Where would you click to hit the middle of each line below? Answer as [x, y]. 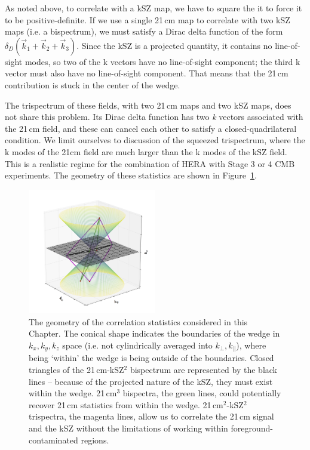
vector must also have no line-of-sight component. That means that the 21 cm [147, 73]
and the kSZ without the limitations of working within [128, 428]
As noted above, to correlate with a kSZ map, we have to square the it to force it [154, 8]
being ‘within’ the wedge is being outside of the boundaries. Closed [151, 358]
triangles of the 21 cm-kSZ [76, 369]
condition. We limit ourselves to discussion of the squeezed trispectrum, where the [155, 140]
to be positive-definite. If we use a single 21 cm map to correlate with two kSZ [148, 19]
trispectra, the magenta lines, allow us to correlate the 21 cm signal [151, 416]
